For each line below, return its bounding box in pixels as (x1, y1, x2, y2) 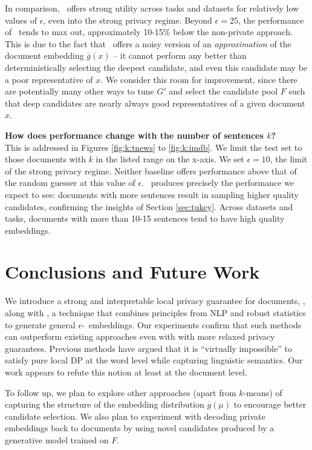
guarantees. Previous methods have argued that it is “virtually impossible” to (5, 342, 292, 354)
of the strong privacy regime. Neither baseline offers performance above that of (5, 164, 297, 177)
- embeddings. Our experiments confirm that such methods (82, 318, 302, 331)
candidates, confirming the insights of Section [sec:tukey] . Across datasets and (5, 200, 293, 213)
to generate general (5, 318, 76, 331)
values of (5, 13, 37, 26)
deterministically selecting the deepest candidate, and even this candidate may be (5, 61, 308, 73)
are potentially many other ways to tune (5, 85, 154, 98)
